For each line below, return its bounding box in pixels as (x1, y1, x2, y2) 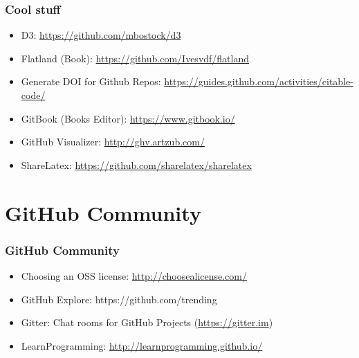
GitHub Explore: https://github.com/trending (21, 292, 217, 306)
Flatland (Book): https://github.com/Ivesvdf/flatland (21, 51, 250, 65)
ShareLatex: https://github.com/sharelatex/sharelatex (21, 157, 252, 172)
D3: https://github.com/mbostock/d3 (21, 28, 181, 42)
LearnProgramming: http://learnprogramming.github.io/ (21, 338, 263, 352)
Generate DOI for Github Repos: (21, 74, 161, 89)
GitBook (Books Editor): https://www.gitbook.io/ (21, 111, 235, 125)
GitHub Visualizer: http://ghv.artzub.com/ (21, 134, 205, 149)
